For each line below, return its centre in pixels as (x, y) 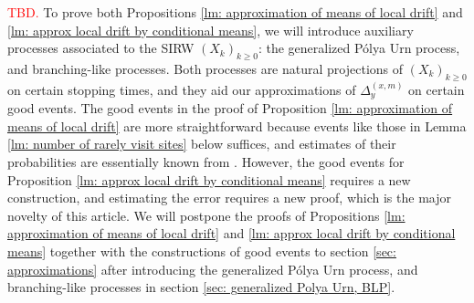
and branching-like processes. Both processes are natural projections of (205, 68)
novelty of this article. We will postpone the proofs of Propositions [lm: (206, 215)
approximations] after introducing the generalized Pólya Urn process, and (213, 269)
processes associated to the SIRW (101, 48)
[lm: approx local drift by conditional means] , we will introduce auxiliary (211, 30)
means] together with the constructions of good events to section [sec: (202, 251)
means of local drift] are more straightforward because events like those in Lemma (237, 125)
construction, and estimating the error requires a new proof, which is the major (229, 198)
